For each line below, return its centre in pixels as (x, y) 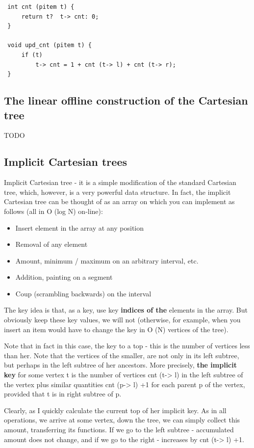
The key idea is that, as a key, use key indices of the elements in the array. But (126, 310)
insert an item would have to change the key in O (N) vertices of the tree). (116, 329)
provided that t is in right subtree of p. (63, 394)
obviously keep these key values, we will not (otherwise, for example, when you (122, 320)
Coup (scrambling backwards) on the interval (83, 293)
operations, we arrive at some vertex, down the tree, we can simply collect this (122, 420)
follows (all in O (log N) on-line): (53, 211)
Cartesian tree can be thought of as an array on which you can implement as (119, 201)
